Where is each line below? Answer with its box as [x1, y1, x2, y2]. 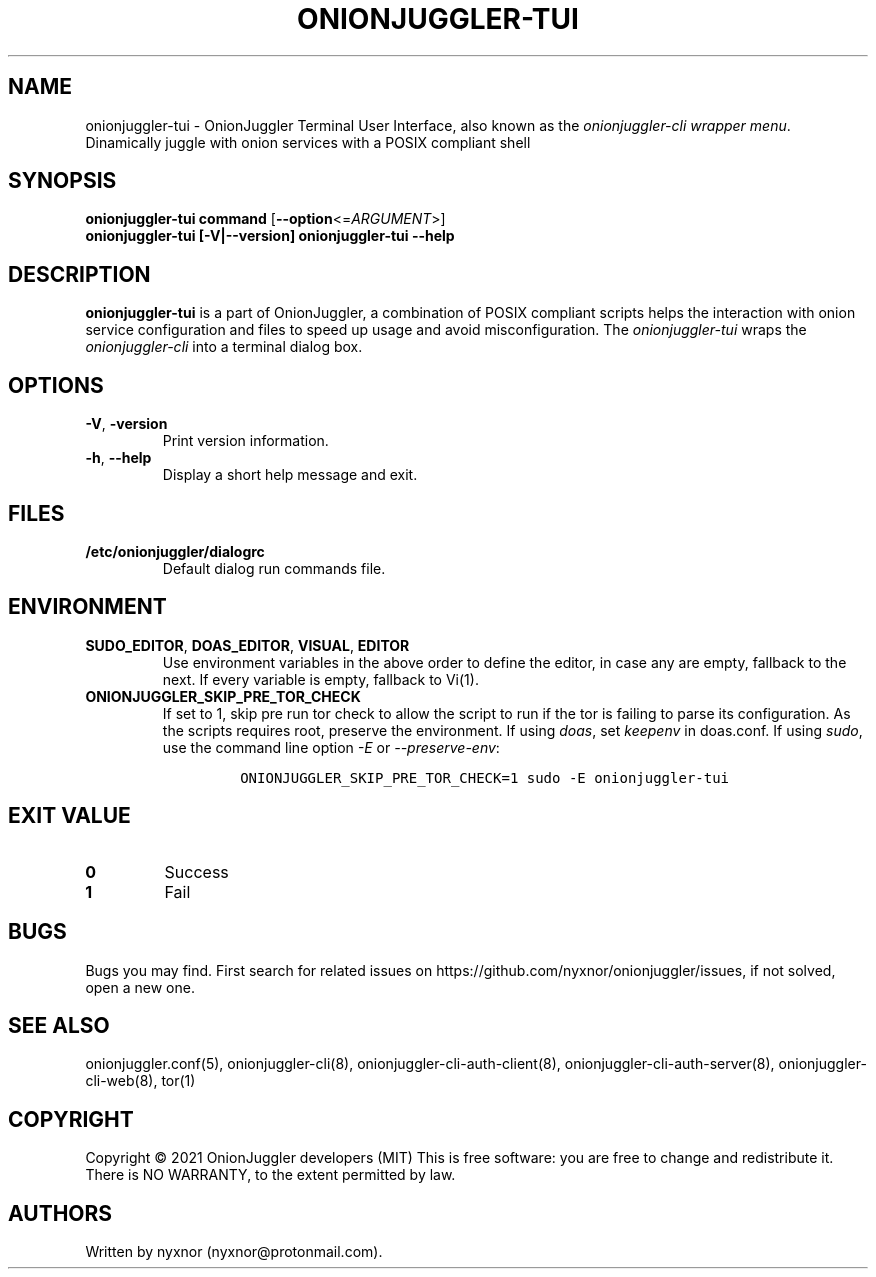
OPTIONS [8, 372, 104, 398]
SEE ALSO [8, 1012, 110, 1038]
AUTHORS [8, 1200, 113, 1226]
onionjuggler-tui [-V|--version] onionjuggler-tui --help [85, 227, 455, 245]
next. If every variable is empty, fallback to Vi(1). [162, 670, 479, 688]
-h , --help [85, 449, 152, 467]
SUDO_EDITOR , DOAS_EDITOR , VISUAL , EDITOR [85, 636, 410, 654]
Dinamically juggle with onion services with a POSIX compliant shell [85, 133, 531, 151]
